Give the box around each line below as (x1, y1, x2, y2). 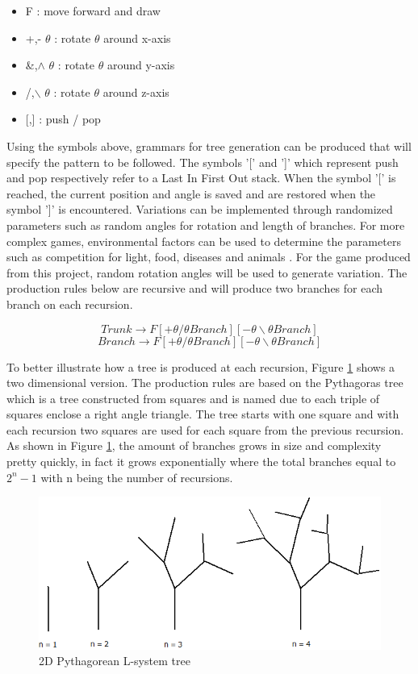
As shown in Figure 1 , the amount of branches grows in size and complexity (6, 437, 382, 454)
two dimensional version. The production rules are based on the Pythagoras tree (6, 374, 403, 391)
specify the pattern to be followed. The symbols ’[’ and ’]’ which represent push (6, 153, 399, 170)
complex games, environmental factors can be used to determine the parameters (6, 232, 401, 249)
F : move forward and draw (25, 2, 161, 19)
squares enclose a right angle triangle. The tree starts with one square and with (6, 406, 399, 422)
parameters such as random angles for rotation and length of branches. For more (6, 216, 405, 233)
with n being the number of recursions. (40, 468, 233, 485)
